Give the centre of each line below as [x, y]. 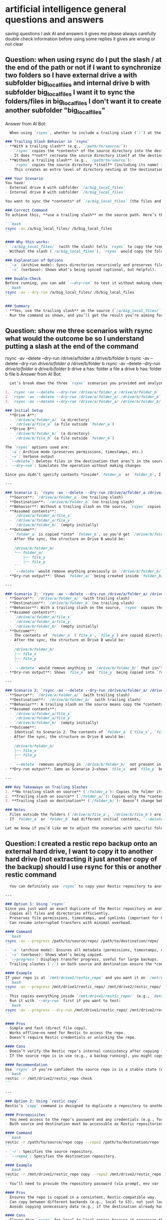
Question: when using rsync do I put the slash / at [83, 60]
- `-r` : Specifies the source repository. [50, 1151]
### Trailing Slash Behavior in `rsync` [48, 142]
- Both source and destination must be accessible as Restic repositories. [85, 1124]
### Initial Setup [24, 410]
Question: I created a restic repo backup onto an [81, 844]
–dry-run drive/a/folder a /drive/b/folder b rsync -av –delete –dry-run [90, 364]
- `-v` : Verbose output [30, 456]
